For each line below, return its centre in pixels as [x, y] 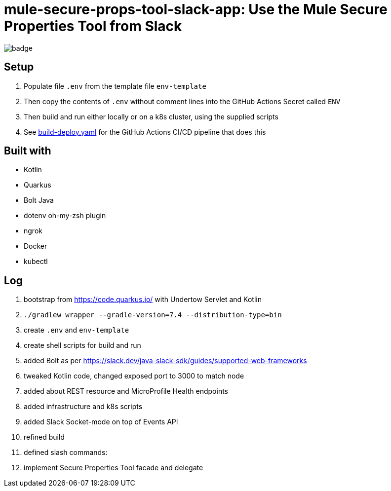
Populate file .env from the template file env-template [115, 86]
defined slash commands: [66, 453]
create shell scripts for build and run [82, 345]
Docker [36, 246]
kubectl [36, 262]
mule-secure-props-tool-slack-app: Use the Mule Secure [196, 9]
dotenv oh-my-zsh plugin [65, 216]
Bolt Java [39, 200]
